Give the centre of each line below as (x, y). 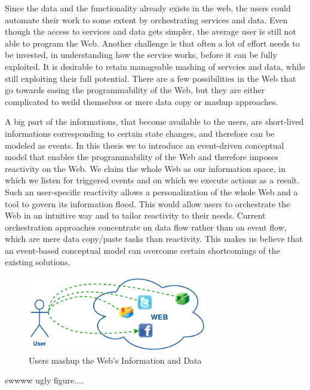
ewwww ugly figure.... (44, 380)
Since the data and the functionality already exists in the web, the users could (148, 8)
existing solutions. (38, 262)
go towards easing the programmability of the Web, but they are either (135, 90)
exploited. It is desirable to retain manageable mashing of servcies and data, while (155, 66)
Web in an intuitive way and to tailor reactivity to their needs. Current (135, 215)
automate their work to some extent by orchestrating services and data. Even (146, 19)
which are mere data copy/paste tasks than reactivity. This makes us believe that (154, 239)
